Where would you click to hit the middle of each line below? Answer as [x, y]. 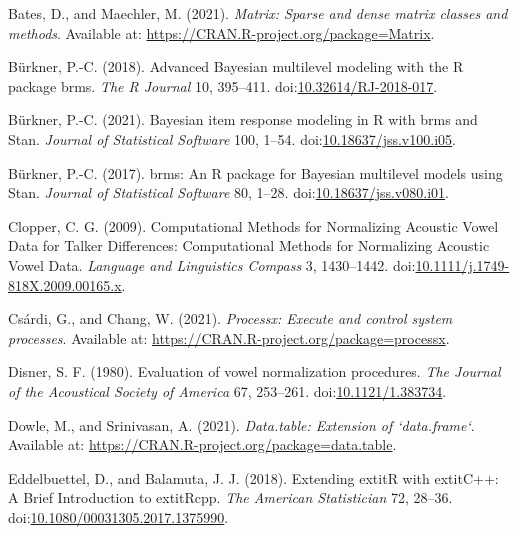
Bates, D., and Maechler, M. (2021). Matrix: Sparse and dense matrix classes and [258, 13]
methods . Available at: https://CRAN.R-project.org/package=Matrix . [221, 32]
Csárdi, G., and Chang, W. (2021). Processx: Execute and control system [230, 318]
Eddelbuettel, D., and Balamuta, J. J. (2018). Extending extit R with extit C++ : [253, 477]
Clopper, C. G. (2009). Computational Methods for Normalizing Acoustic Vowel [253, 225]
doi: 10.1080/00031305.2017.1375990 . [118, 516]
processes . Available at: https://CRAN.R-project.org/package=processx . [229, 337]
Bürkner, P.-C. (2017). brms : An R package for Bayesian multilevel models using [255, 172]
